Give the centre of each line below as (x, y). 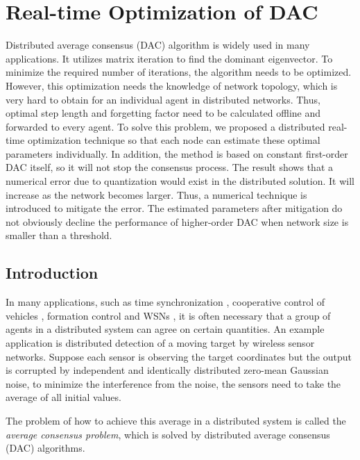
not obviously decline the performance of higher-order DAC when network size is (177, 221)
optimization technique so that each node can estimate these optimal (174, 140)
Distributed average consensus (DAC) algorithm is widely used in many (158, 45)
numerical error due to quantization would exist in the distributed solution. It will (180, 181)
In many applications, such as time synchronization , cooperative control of (165, 302)
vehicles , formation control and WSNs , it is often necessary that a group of (168, 315)
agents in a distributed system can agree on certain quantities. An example (165, 329)
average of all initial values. (63, 397)
